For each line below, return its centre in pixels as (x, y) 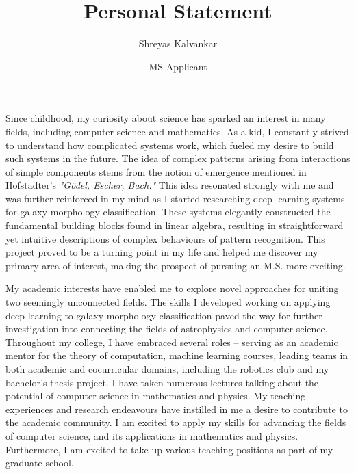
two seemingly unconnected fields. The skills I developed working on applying (168, 302)
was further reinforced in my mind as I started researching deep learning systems (175, 198)
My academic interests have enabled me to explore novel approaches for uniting (172, 288)
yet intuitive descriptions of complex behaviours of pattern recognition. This (165, 238)
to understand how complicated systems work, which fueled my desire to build (170, 145)
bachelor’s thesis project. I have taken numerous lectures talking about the (162, 382)
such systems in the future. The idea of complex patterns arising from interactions (178, 158)
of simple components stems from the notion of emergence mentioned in (156, 171)
